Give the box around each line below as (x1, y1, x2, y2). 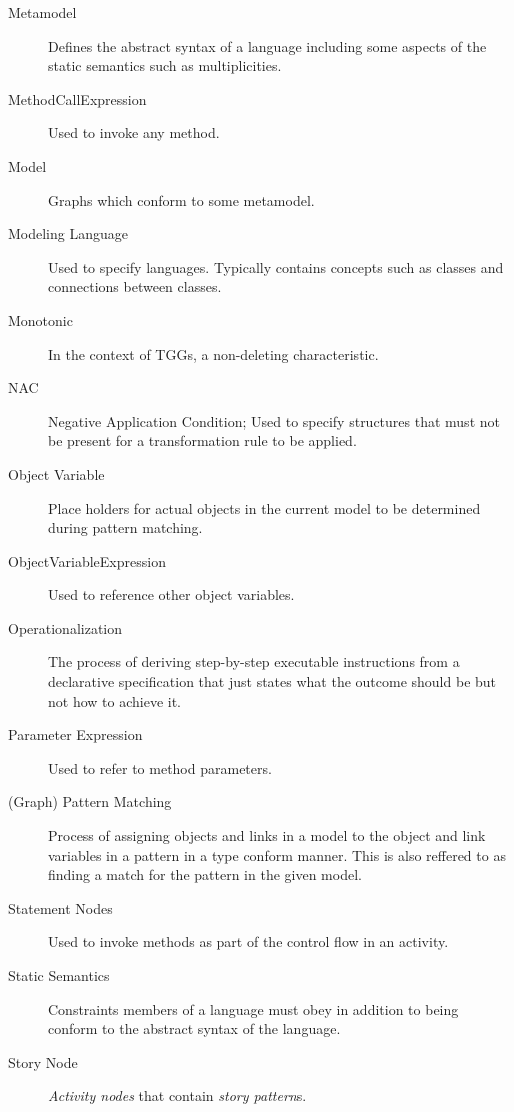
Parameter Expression (8, 724, 143, 745)
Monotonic (8, 309, 73, 330)
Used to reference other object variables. (48, 584, 295, 605)
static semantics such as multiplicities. (48, 55, 282, 76)
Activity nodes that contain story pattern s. (48, 1085, 307, 1106)
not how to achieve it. (48, 690, 181, 711)
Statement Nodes (8, 897, 113, 918)
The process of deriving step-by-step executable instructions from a (48, 651, 460, 672)
